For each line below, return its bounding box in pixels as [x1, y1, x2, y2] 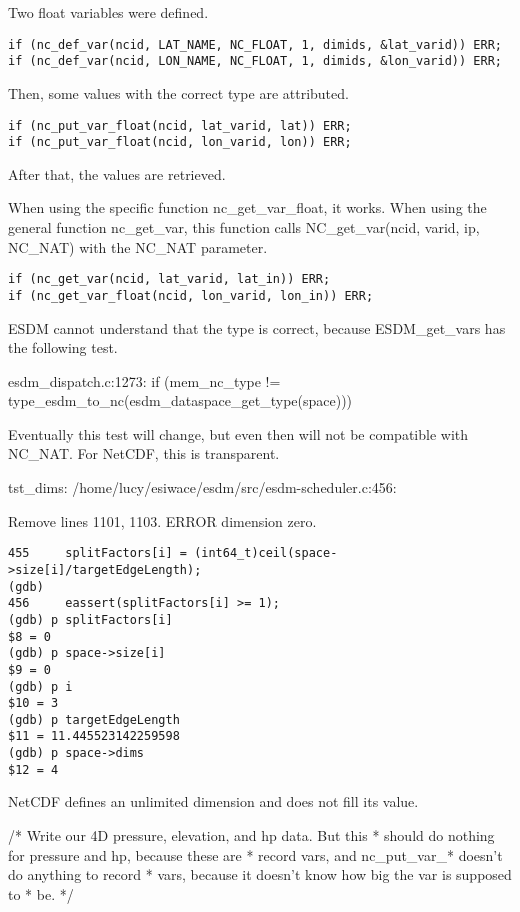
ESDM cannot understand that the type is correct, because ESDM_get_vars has [8, 317, 506, 338]
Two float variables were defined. [8, 2, 209, 22]
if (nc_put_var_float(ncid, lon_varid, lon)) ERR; [8, 135, 352, 150]
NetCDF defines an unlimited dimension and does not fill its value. [8, 791, 419, 812]
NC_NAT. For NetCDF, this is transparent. [8, 443, 280, 464]
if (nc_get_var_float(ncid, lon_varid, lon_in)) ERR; [8, 288, 374, 303]
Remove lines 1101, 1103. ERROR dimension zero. [8, 510, 317, 531]
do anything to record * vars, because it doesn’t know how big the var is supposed [8, 864, 512, 885]
